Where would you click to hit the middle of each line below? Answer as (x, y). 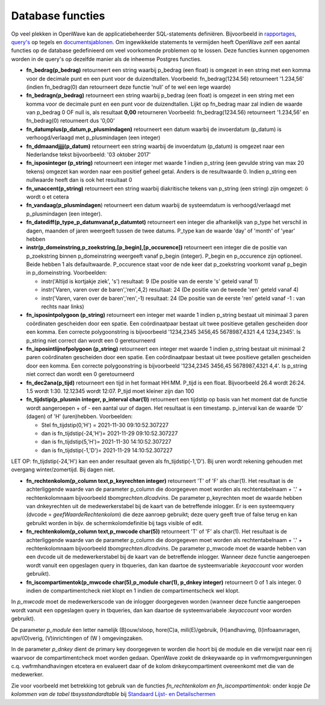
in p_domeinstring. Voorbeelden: (67, 273)
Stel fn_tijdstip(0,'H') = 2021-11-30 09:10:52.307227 (105, 425)
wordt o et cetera (48, 197)
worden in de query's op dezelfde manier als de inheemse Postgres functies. (106, 59)
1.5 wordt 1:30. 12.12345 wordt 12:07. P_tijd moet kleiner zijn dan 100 (110, 391)
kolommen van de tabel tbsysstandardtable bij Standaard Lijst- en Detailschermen (113, 694)
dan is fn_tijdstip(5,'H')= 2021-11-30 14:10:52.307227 (106, 442)
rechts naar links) (63, 307)
